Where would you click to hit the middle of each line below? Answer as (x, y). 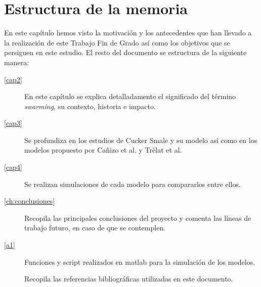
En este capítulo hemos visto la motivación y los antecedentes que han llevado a (128, 33)
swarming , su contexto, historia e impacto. (90, 106)
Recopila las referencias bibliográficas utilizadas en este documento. (129, 279)
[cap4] (13, 167)
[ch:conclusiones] (30, 201)
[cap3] (13, 123)
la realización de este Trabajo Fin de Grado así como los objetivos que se (117, 42)
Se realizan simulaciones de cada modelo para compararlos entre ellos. (133, 184)
